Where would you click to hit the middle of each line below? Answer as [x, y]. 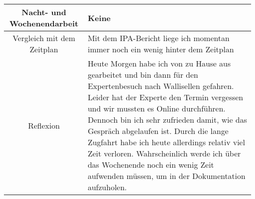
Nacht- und [44, 12]
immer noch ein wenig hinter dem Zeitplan [161, 49]
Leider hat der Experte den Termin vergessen [165, 97]
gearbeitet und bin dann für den [143, 75]
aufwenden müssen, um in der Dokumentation [166, 176]
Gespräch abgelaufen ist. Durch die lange [158, 131]
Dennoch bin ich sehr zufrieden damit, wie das [167, 120]
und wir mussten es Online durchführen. [156, 108]
